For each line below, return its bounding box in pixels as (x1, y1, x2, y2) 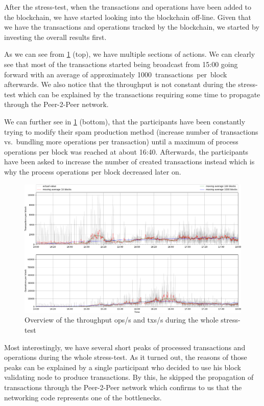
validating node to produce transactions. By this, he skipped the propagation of (4, 372, 254, 382)
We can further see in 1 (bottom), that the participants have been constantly (4, 116, 246, 126)
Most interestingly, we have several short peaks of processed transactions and (4, 341, 246, 352)
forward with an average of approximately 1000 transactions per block (4, 69, 227, 79)
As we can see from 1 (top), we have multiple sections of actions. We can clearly (4, 49, 255, 59)
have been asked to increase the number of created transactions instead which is (4, 156, 255, 167)
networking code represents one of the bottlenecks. (4, 392, 162, 402)
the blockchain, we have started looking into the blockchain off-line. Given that (4, 11, 251, 22)
